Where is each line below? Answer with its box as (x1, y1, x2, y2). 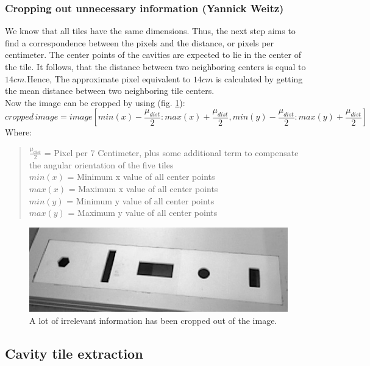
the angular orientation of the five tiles (29, 158, 174, 171)
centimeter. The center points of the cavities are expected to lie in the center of (5, 48, 301, 61)
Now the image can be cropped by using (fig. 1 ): (5, 96, 185, 109)
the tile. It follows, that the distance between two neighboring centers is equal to (5, 60, 306, 73)
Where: (5, 126, 32, 138)
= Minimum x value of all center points (67, 170, 215, 183)
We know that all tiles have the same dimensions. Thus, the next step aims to (5, 24, 296, 37)
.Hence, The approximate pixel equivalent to (24, 72, 191, 85)
